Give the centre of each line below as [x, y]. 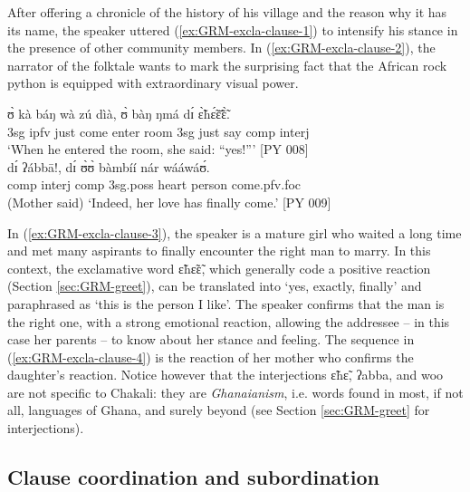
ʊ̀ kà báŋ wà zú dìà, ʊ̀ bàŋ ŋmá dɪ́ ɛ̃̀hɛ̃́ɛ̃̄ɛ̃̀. [119, 113]
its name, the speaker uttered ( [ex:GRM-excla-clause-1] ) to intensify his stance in [233, 29]
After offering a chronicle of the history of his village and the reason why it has [227, 12]
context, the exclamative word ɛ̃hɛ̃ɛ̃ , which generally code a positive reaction [219, 268]
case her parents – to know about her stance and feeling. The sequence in [211, 339]
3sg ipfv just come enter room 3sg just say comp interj [158, 131]
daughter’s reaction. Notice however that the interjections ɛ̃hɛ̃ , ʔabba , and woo [225, 375]
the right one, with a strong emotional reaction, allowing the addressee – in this [229, 321]
